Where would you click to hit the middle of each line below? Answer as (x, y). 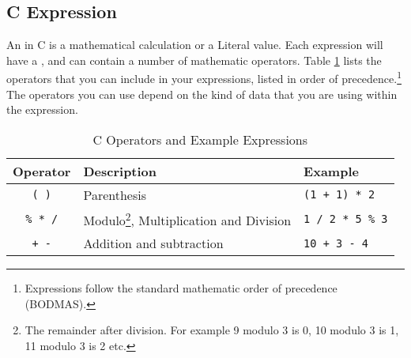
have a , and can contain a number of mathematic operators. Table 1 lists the (194, 60)
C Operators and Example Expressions (200, 139)
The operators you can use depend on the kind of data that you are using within (202, 94)
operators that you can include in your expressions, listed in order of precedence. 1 (204, 77)
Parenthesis (115, 194)
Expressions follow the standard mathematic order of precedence (181, 288)
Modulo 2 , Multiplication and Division (187, 219)
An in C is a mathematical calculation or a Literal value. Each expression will (195, 45)
